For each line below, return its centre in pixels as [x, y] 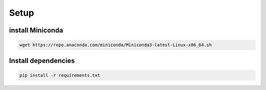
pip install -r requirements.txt [60, 75]
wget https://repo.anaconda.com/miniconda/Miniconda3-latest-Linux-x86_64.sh [116, 45]
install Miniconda [36, 30]
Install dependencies [42, 61]
